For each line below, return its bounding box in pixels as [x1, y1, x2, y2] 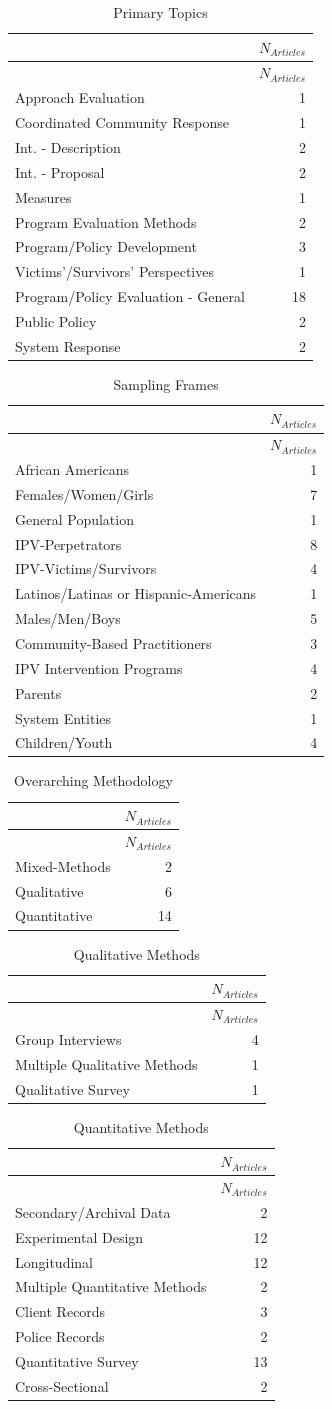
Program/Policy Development [15, 236, 197, 257]
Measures [15, 186, 72, 207]
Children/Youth [15, 732, 113, 753]
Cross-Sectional [15, 1375, 109, 1396]
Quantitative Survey [15, 1350, 139, 1371]
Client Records [15, 1301, 106, 1322]
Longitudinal [15, 1251, 94, 1272]
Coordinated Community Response [15, 112, 229, 133]
